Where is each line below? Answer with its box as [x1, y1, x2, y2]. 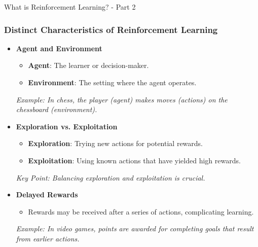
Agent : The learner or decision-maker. [28, 60, 149, 70]
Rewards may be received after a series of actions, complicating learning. [28, 206, 254, 217]
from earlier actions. [16, 233, 80, 243]
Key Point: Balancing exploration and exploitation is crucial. [16, 172, 205, 183]
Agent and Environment [16, 43, 102, 53]
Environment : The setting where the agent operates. [28, 77, 197, 87]
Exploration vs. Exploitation [16, 121, 118, 131]
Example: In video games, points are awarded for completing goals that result [16, 223, 254, 234]
